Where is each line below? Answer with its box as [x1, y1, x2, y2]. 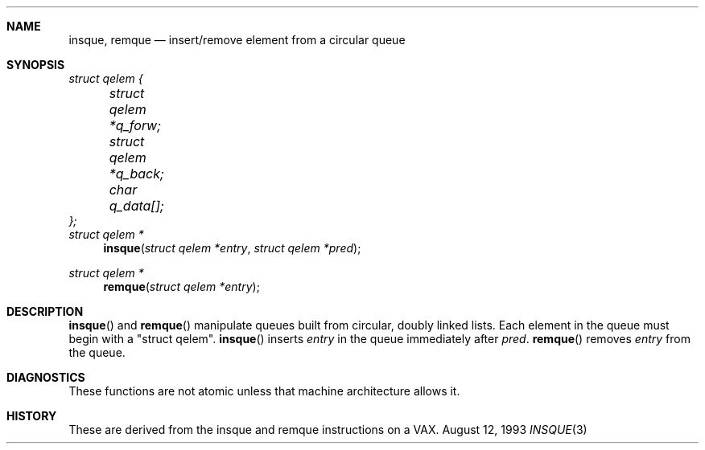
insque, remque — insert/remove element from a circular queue [68, 33, 406, 47]
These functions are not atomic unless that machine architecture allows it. [68, 384, 460, 398]
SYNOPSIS [6, 58, 65, 72]
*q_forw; [109, 117, 162, 133]
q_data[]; [109, 198, 164, 214]
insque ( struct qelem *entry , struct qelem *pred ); [103, 241, 361, 255]
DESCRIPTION [6, 305, 84, 318]
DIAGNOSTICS [6, 370, 85, 384]
